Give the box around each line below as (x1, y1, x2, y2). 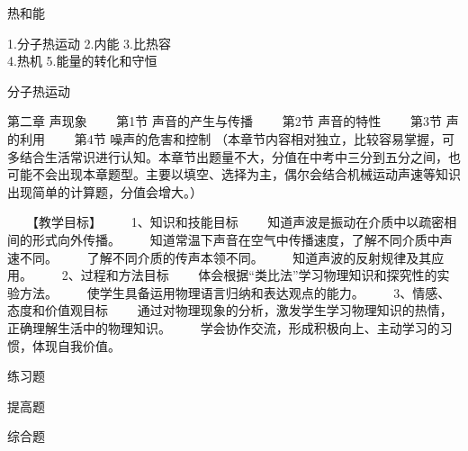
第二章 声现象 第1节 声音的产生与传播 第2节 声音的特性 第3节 (7, 112, 442, 131)
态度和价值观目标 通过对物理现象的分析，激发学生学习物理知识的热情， (7, 301, 453, 320)
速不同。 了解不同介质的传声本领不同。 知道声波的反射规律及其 (7, 248, 432, 266)
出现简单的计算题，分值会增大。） (7, 182, 202, 201)
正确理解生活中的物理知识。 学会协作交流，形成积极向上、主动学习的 (7, 318, 440, 337)
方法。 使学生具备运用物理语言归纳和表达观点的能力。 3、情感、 (19, 283, 451, 302)
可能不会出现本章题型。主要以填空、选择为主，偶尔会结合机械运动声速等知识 (7, 165, 461, 184)
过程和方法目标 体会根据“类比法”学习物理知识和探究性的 (80, 266, 437, 284)
